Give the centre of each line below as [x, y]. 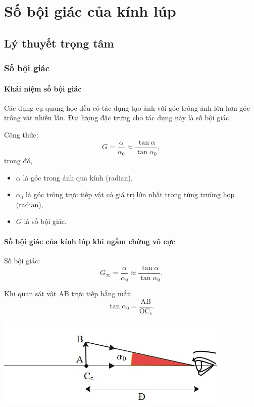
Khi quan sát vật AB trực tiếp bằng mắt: [68, 293]
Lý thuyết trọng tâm [59, 43]
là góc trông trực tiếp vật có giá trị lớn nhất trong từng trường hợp [130, 194]
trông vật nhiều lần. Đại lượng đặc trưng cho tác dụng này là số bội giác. [118, 118]
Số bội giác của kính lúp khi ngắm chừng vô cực [90, 241]
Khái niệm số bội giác [43, 88]
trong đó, [18, 161]
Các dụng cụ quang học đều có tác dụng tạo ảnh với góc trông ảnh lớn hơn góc [127, 107]
